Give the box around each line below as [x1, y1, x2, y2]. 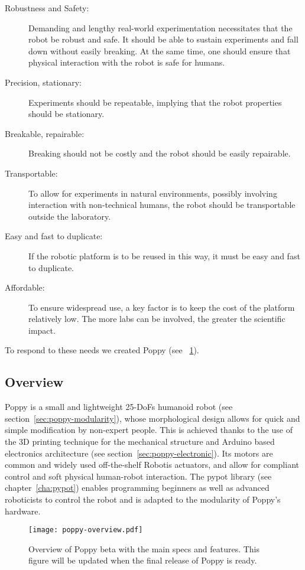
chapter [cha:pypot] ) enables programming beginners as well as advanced [5, 481, 270, 494]
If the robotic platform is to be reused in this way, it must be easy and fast [28, 249, 300, 262]
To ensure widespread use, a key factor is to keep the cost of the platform [28, 301, 295, 313]
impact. [28, 324, 56, 336]
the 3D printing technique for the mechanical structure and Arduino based [5, 435, 275, 448]
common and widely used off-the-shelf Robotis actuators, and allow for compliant [5, 458, 299, 471]
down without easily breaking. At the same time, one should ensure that [28, 44, 291, 57]
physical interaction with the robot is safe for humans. [28, 56, 225, 69]
